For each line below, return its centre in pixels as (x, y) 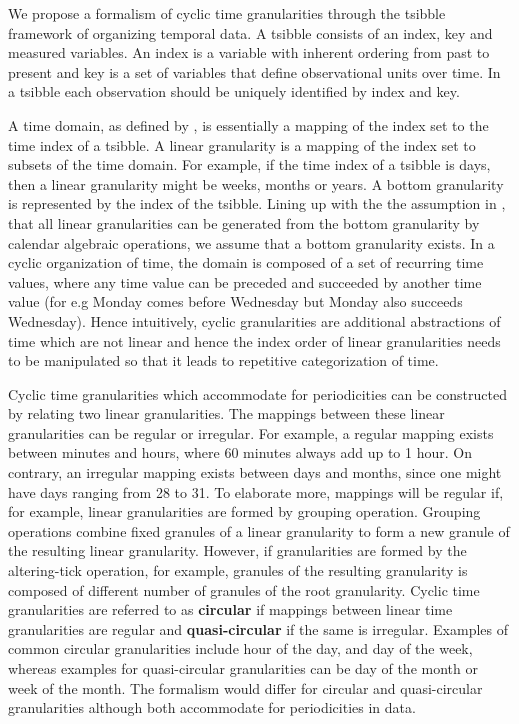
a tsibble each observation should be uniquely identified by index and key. (234, 91)
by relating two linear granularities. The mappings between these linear (226, 413)
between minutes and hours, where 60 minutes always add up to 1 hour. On (240, 452)
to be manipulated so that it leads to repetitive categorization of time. (223, 360)
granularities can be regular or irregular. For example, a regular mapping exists (251, 432)
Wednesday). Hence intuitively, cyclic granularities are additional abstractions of (254, 320)
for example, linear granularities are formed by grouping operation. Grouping (244, 511)
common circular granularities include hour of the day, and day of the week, (240, 648)
